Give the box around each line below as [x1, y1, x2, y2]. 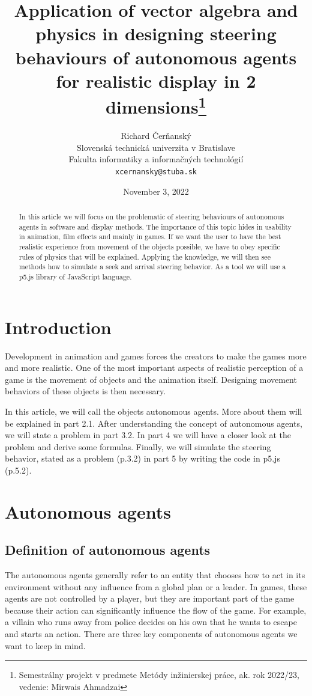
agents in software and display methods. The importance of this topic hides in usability [19, 221, 292, 231]
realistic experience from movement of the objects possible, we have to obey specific [19, 242, 280, 251]
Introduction [5, 314, 112, 339]
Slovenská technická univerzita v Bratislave [76, 141, 236, 153]
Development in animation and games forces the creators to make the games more [5, 349, 307, 362]
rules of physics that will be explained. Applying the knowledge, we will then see [19, 251, 271, 261]
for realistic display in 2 [56, 68, 256, 93]
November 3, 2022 [123, 185, 189, 197]
